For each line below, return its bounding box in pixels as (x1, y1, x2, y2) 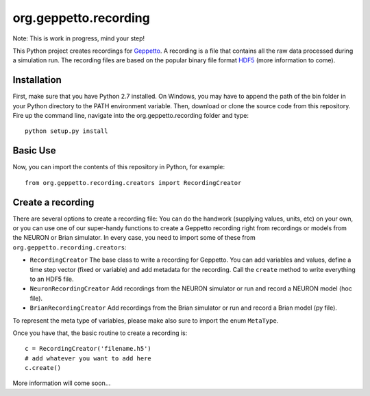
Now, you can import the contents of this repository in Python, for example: (12, 163, 225, 171)
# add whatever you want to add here (25, 354, 152, 362)
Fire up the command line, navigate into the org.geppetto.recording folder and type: (12, 112, 249, 120)
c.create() (25, 364, 62, 372)
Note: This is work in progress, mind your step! (12, 34, 145, 42)
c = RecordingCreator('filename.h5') (25, 345, 152, 353)
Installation (12, 74, 62, 86)
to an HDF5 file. (29, 275, 75, 283)
